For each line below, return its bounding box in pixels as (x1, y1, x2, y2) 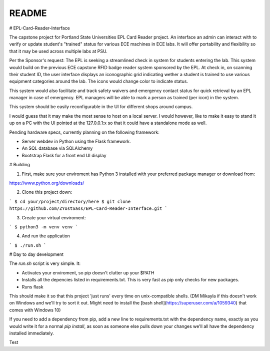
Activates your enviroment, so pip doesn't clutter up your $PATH (21, 269, 154, 275)
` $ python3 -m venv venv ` (9, 224, 78, 230)
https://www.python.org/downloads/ (9, 180, 84, 186)
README (9, 8, 47, 19)
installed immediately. (9, 330, 54, 336)
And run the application (21, 233, 70, 239)
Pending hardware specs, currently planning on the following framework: (9, 129, 159, 135)
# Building (9, 162, 30, 168)
